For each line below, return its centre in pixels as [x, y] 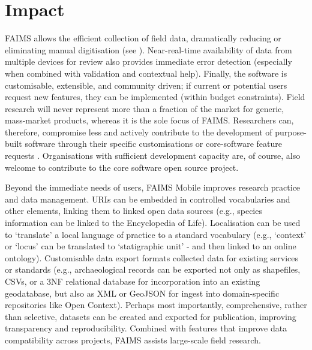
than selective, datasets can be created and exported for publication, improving [151, 316]
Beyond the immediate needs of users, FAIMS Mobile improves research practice [153, 187]
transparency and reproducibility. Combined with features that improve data [146, 328]
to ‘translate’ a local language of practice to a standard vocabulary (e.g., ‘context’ [155, 234]
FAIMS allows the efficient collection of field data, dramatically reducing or [143, 38]
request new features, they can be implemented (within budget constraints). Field [155, 97]
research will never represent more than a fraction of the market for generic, [145, 108]
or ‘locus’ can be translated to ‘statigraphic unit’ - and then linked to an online [151, 246]
